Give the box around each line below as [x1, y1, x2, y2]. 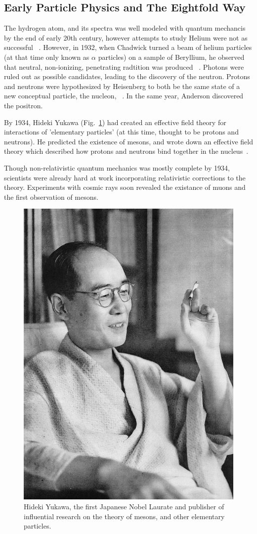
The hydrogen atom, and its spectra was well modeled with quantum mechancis [4, 23, 246, 33]
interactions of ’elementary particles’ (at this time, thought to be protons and [4, 127, 239, 137]
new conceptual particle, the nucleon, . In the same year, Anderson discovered [4, 90, 244, 101]
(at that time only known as [4, 51, 89, 62]
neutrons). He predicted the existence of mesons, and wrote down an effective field [4, 136, 253, 146]
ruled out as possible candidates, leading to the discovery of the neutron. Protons [4, 71, 250, 82]
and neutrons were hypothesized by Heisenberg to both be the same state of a [4, 81, 240, 91]
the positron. [4, 100, 43, 110]
